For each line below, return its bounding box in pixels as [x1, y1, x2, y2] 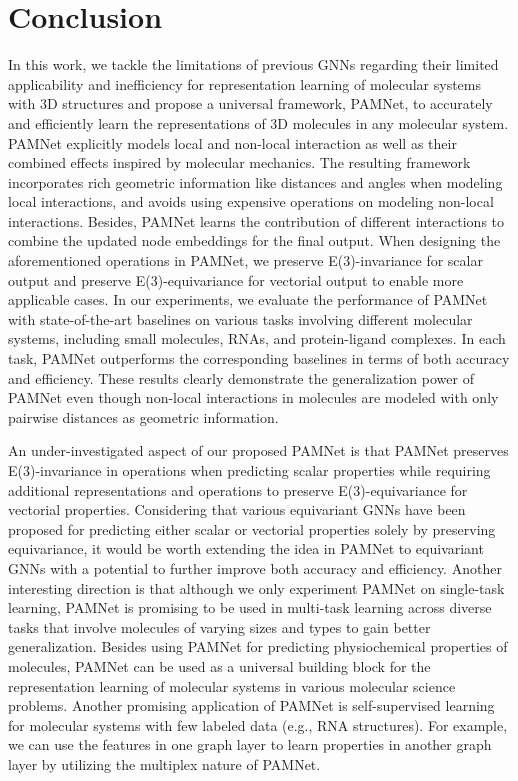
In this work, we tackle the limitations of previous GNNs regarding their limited [8, 54, 499, 75]
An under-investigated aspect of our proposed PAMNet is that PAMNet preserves [8, 440, 509, 461]
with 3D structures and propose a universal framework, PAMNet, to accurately [8, 93, 493, 114]
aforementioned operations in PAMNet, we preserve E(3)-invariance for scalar [8, 250, 483, 271]
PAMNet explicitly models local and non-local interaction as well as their [8, 132, 457, 153]
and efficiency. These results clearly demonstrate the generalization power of [8, 367, 474, 388]
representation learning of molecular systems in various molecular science [8, 675, 456, 696]
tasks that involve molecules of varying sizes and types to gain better [8, 616, 431, 637]
